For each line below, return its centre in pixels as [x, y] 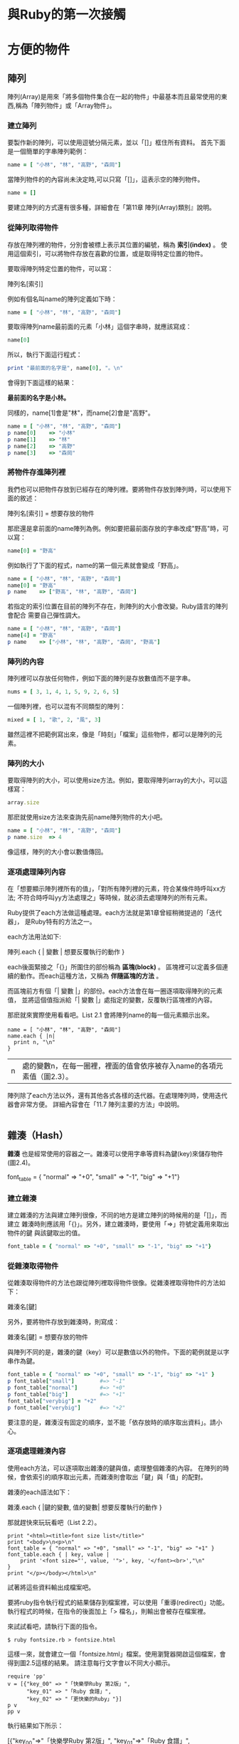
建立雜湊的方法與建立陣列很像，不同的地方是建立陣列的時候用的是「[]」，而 [117, 1215]
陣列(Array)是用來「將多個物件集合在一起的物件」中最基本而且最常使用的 [115, 97]
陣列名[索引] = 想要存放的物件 [51, 513]
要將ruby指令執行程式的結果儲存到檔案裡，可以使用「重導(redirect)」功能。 [118, 1602]
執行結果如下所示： [36, 1725]
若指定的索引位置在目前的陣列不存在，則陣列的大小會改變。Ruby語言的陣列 [118, 606]
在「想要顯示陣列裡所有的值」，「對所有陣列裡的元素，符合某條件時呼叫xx [114, 889]
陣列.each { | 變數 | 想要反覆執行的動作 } [66, 952]
